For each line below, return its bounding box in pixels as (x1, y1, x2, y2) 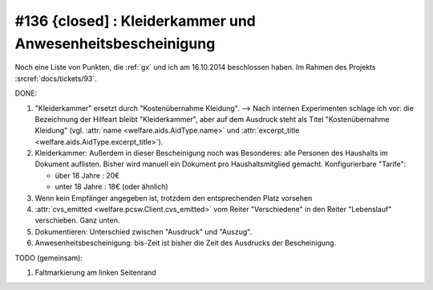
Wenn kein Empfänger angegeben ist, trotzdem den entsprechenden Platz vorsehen (34, 193, 313, 202)
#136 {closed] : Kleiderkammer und (14, 12, 257, 30)
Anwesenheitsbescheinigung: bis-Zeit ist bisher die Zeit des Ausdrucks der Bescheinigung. (34, 238, 337, 248)
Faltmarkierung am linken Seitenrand (34, 268, 156, 277)
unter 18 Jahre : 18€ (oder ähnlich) (55, 182, 168, 192)
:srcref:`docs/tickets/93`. (14, 73, 98, 84)
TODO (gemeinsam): (14, 253, 83, 263)
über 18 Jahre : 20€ (55, 170, 120, 180)
